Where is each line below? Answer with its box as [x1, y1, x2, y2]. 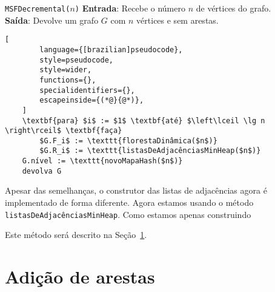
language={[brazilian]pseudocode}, [39, 45, 183, 54]
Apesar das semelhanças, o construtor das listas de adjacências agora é [5, 184, 267, 197]
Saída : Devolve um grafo [5, 13, 99, 26]
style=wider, [39, 66, 92, 75]
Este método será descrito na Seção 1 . [5, 228, 147, 241]
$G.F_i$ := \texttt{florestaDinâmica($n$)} [39, 136, 217, 145]
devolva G [22, 166, 62, 175]
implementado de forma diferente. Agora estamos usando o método [5, 196, 254, 209]
